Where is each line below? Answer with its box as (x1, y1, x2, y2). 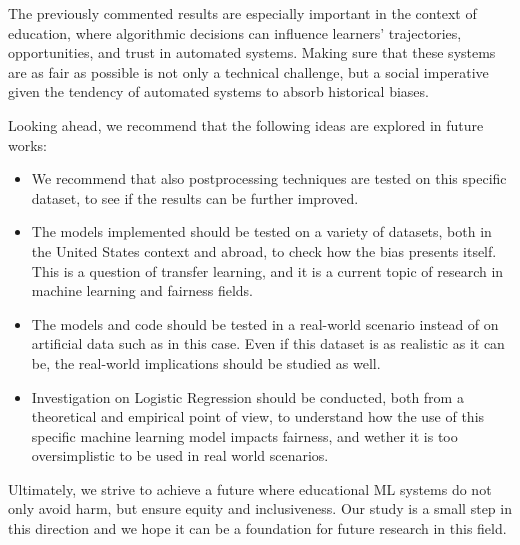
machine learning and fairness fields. (31, 280, 254, 301)
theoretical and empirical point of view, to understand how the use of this (31, 406, 485, 427)
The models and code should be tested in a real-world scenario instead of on (31, 313, 499, 334)
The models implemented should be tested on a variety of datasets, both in (31, 221, 492, 242)
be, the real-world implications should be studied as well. (31, 352, 381, 373)
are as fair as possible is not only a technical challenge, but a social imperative (8, 61, 489, 82)
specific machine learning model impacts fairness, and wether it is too (31, 425, 458, 446)
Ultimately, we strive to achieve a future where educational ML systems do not (8, 478, 492, 499)
